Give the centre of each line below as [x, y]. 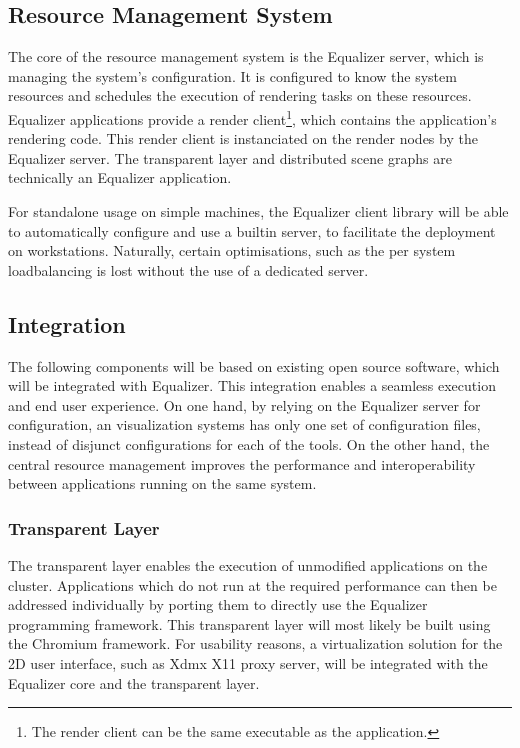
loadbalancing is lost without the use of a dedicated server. [188, 269]
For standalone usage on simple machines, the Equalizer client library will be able [258, 211]
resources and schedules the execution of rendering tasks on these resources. [240, 95]
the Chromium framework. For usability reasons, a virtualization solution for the [255, 643]
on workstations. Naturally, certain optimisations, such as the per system [232, 250]
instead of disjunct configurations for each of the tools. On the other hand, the [249, 443]
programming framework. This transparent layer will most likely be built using [249, 623]
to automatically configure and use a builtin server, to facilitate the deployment [252, 230]
